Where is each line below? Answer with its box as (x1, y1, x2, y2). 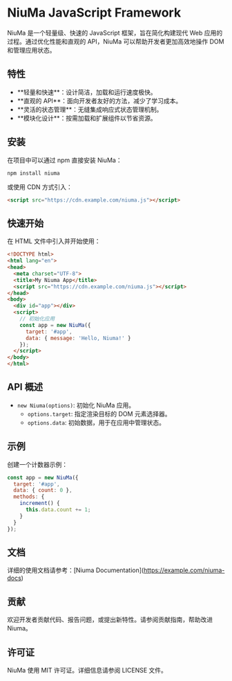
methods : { (13, 493, 45, 500)
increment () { (19, 500, 60, 507)
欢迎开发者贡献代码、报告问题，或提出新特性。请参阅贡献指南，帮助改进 (7, 615, 213, 624)
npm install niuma (7, 170, 60, 177)
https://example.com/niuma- (144, 566, 225, 574)
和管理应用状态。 (7, 46, 56, 54)
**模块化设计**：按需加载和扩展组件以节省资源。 (17, 114, 157, 122)
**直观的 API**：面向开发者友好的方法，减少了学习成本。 (17, 96, 182, 105)
